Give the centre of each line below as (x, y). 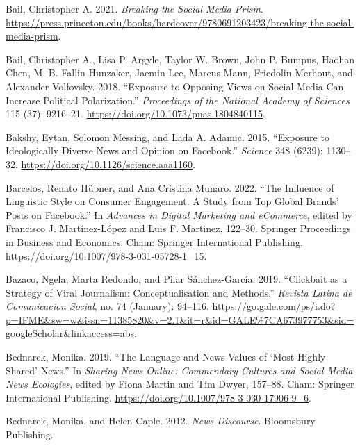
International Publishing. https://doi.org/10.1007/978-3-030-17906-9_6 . (158, 397)
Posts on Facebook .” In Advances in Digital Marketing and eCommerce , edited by (179, 214)
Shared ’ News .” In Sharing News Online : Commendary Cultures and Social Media (179, 370)
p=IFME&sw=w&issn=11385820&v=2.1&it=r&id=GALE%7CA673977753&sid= (180, 319)
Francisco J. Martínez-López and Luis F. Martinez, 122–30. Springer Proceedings (178, 228)
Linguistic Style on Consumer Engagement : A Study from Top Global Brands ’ (172, 201)
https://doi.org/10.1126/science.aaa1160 (107, 164)
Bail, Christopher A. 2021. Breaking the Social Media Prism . (134, 8)
